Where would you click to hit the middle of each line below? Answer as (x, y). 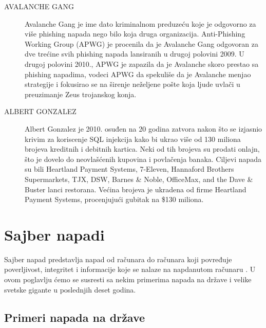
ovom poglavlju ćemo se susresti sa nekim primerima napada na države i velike (128, 279)
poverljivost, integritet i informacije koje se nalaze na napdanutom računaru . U (130, 269)
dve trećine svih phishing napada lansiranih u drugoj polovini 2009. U (135, 54)
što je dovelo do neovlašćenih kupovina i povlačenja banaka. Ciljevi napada (143, 159)
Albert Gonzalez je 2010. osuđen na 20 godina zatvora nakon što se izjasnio (144, 128)
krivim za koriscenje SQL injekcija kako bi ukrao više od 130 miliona (133, 139)
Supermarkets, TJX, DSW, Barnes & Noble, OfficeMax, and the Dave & (139, 179)
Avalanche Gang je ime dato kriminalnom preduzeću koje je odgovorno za (140, 23)
